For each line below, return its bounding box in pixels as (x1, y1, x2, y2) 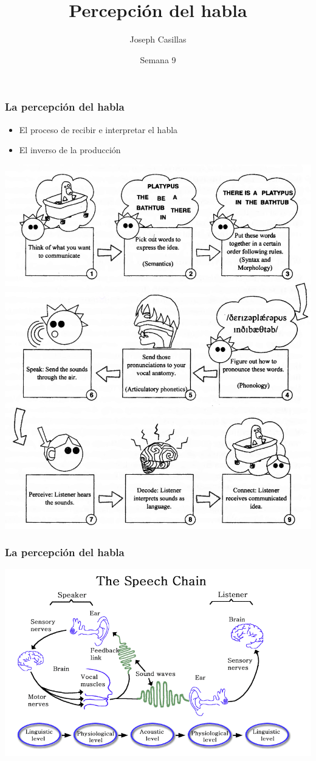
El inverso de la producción (19, 143, 121, 156)
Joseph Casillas (129, 33, 187, 46)
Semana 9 (140, 53, 176, 66)
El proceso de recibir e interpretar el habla (19, 123, 178, 136)
